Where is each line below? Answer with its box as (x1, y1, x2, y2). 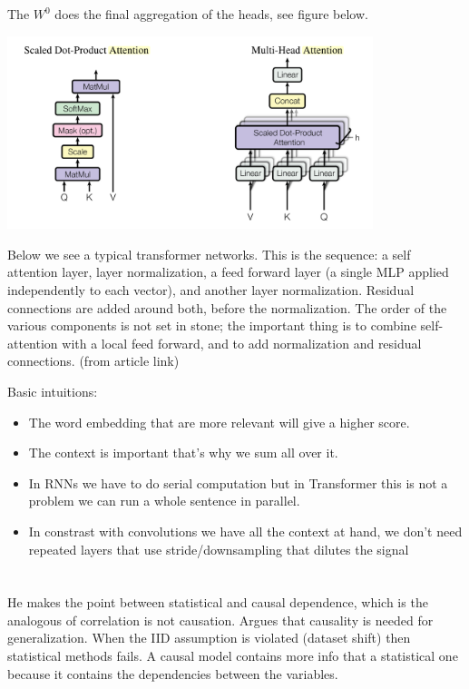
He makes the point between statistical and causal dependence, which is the (7, 593, 428, 612)
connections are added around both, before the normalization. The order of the (7, 298, 447, 317)
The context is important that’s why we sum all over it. (28, 443, 338, 462)
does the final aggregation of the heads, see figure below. (54, 5, 368, 23)
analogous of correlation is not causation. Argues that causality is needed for (7, 610, 434, 629)
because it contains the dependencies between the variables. (7, 664, 338, 683)
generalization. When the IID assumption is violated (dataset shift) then (7, 628, 411, 647)
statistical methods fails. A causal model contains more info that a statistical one (7, 646, 458, 665)
